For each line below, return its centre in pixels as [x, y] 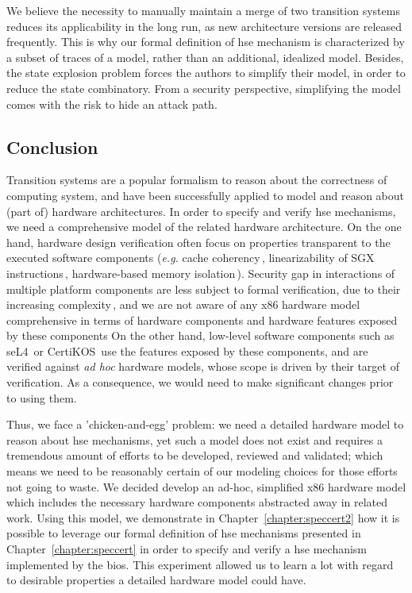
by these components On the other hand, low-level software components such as [200, 335]
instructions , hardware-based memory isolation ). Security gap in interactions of [201, 273]
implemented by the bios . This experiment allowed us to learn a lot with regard [200, 564]
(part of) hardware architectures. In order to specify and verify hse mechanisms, [201, 211]
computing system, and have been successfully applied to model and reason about [206, 195]
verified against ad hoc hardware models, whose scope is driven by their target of [203, 366]
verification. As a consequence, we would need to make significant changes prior [200, 382]
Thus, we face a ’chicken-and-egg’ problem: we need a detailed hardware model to [205, 424]
